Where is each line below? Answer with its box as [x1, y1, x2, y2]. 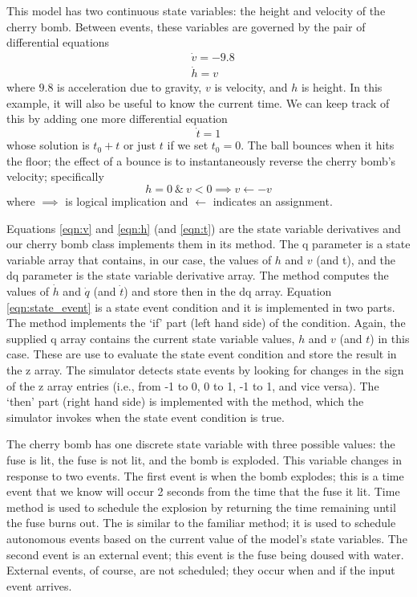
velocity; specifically [6, 168, 104, 185]
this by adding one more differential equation [6, 110, 228, 127]
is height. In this [301, 79, 383, 96]
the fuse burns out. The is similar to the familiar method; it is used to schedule [6, 514, 396, 531]
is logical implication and [65, 193, 188, 210]
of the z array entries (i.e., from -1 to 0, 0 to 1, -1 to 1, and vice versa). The [6, 377, 379, 394]
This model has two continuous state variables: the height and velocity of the [6, 2, 386, 18]
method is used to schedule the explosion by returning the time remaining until [6, 498, 396, 515]
